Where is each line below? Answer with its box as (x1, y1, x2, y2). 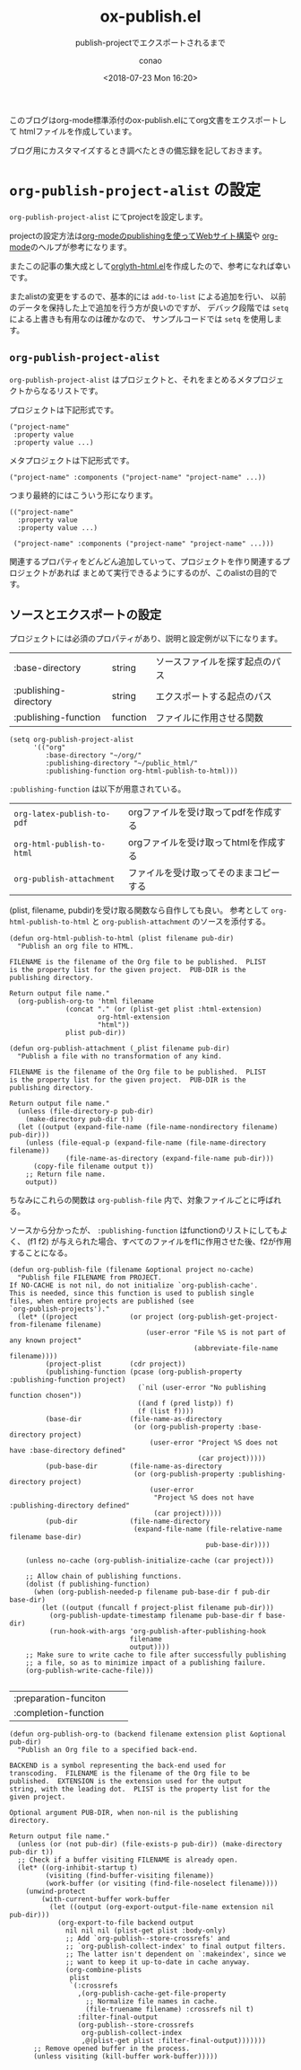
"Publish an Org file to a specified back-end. (17, 1745, 199, 1754)
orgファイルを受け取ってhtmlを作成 (128, 836, 278, 848)
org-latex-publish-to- (13, 809, 110, 818)
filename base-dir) (9, 1532, 82, 1542)
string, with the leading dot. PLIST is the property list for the (9, 1784, 271, 1793)
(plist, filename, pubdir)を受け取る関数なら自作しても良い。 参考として (9, 905, 270, 916)
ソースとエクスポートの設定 (9, 607, 162, 623)
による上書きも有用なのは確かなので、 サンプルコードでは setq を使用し (9, 313, 275, 324)
